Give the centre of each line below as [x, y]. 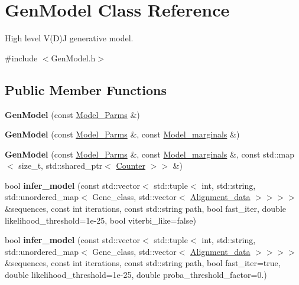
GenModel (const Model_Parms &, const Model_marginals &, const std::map [150, 154]
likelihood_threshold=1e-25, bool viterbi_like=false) [100, 220]
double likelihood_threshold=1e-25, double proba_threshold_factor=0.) [136, 275]
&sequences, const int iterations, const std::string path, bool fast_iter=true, [143, 263]
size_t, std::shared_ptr [61, 166]
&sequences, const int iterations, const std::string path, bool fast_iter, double [145, 209]
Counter [131, 166]
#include [21, 58]
